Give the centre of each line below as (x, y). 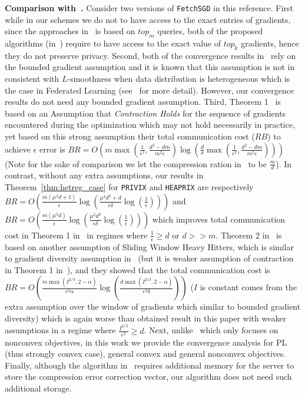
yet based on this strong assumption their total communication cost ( (130, 136)
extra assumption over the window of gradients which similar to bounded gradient (153, 306)
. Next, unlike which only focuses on (211, 330)
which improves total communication (219, 219)
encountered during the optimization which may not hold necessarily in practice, (150, 125)
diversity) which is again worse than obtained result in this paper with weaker (146, 318)
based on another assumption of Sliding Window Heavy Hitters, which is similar (149, 246)
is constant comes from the (248, 287)
